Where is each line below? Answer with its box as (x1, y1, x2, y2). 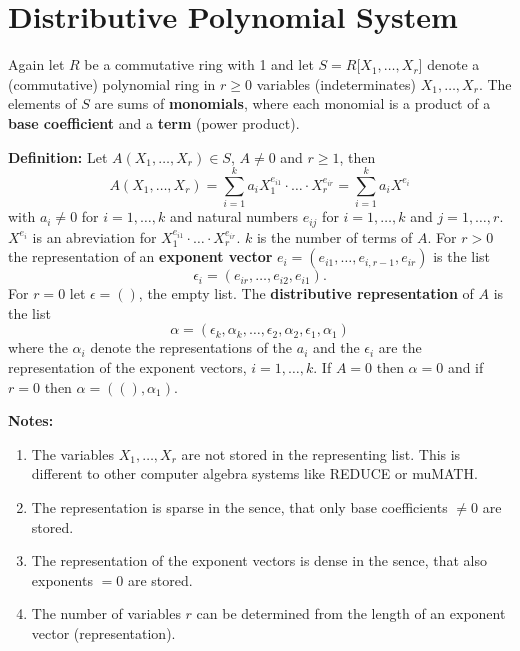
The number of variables (31, 603, 181, 624)
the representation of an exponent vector (8, 246, 273, 267)
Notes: (8, 410, 54, 431)
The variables (31, 443, 114, 464)
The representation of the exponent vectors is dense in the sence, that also (31, 550, 487, 571)
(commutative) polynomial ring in (8, 73, 216, 94)
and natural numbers (169, 206, 299, 227)
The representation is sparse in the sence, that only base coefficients (31, 497, 448, 518)
